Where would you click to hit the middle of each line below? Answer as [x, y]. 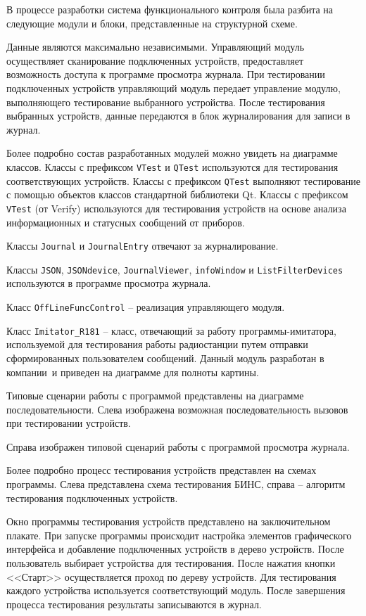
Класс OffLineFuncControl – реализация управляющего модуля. [146, 307]
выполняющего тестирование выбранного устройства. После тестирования [166, 102]
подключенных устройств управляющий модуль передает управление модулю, [173, 88]
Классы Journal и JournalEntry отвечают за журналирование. [143, 246]
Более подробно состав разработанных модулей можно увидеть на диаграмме [172, 153]
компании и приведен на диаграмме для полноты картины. [133, 372]
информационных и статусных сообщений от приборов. [126, 222]
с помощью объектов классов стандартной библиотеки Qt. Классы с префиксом [177, 194]
